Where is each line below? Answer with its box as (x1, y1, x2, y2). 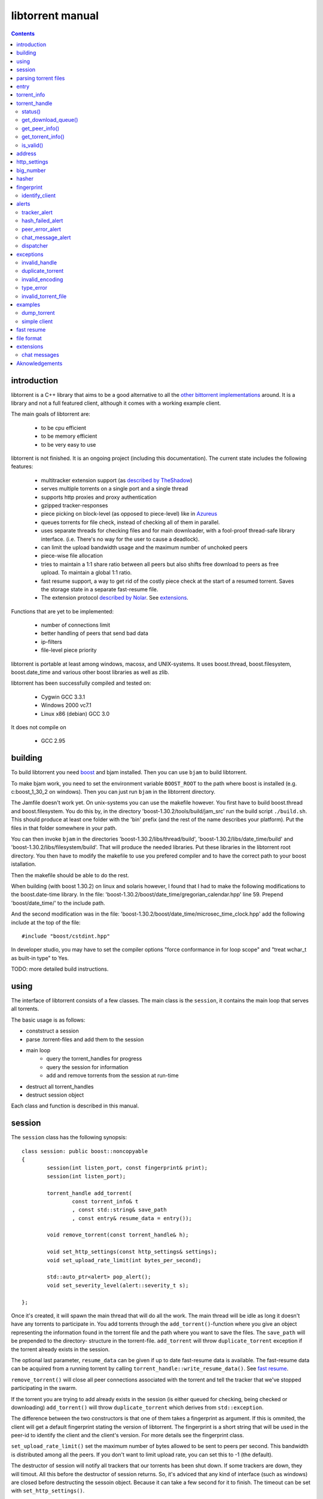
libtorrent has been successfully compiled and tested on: (11, 679, 152, 687)
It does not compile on (11, 723, 66, 731)
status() (22, 108, 41, 115)
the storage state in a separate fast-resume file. (41, 585, 159, 593)
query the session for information (46, 1063, 129, 1070)
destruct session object (26, 1091, 84, 1098)
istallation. (11, 860, 36, 868)
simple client (22, 318, 53, 325)
